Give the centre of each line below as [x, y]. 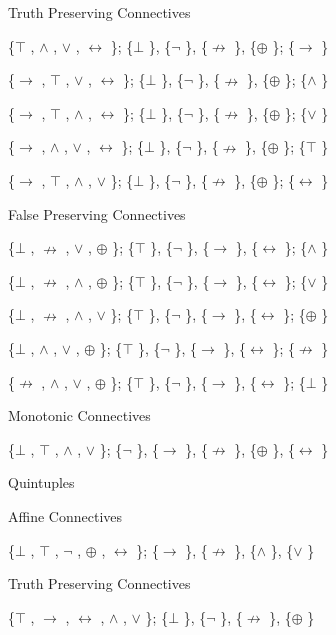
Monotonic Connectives [79, 415]
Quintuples [41, 482]
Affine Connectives [65, 515]
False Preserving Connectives [97, 213]
